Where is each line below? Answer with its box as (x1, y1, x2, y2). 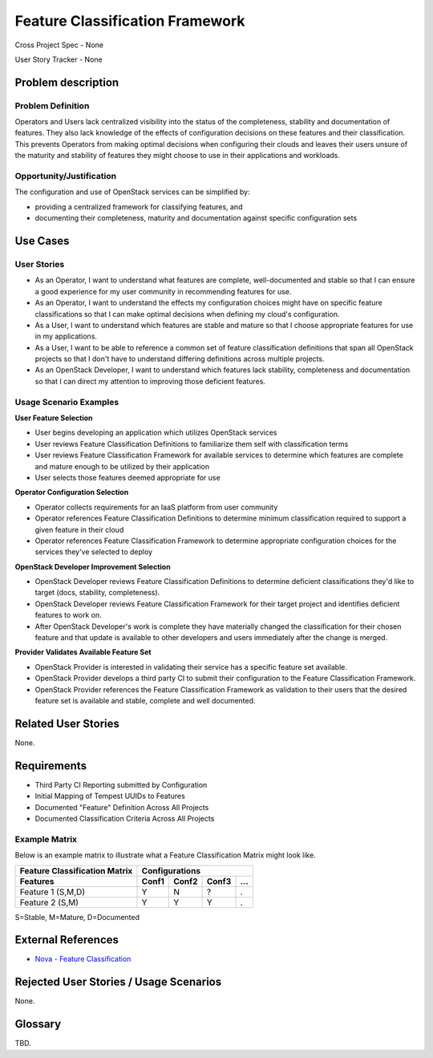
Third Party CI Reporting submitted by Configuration (34, 780, 208, 789)
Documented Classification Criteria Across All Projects (34, 813, 215, 823)
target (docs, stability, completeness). (34, 588, 160, 598)
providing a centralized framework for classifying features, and (34, 201, 243, 212)
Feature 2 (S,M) (19, 897, 79, 908)
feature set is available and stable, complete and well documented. (34, 695, 256, 705)
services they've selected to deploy (34, 547, 152, 557)
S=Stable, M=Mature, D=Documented (14, 912, 140, 922)
